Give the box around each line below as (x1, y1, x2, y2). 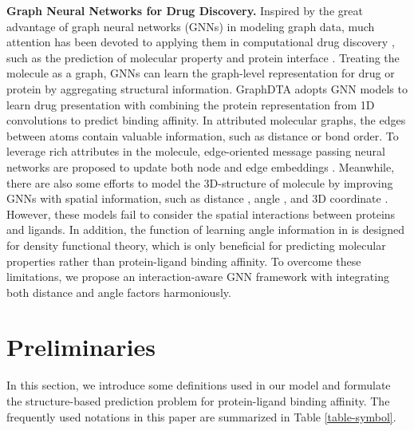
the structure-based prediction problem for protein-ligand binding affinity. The (6, 393, 390, 409)
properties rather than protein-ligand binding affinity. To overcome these (6, 252, 361, 269)
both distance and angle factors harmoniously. (6, 283, 231, 300)
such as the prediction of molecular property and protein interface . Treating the (6, 49, 400, 65)
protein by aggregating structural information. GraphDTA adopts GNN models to (6, 80, 408, 97)
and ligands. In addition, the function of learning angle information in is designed (6, 221, 404, 238)
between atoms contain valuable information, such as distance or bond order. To (6, 127, 399, 144)
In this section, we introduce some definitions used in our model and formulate (6, 377, 391, 393)
